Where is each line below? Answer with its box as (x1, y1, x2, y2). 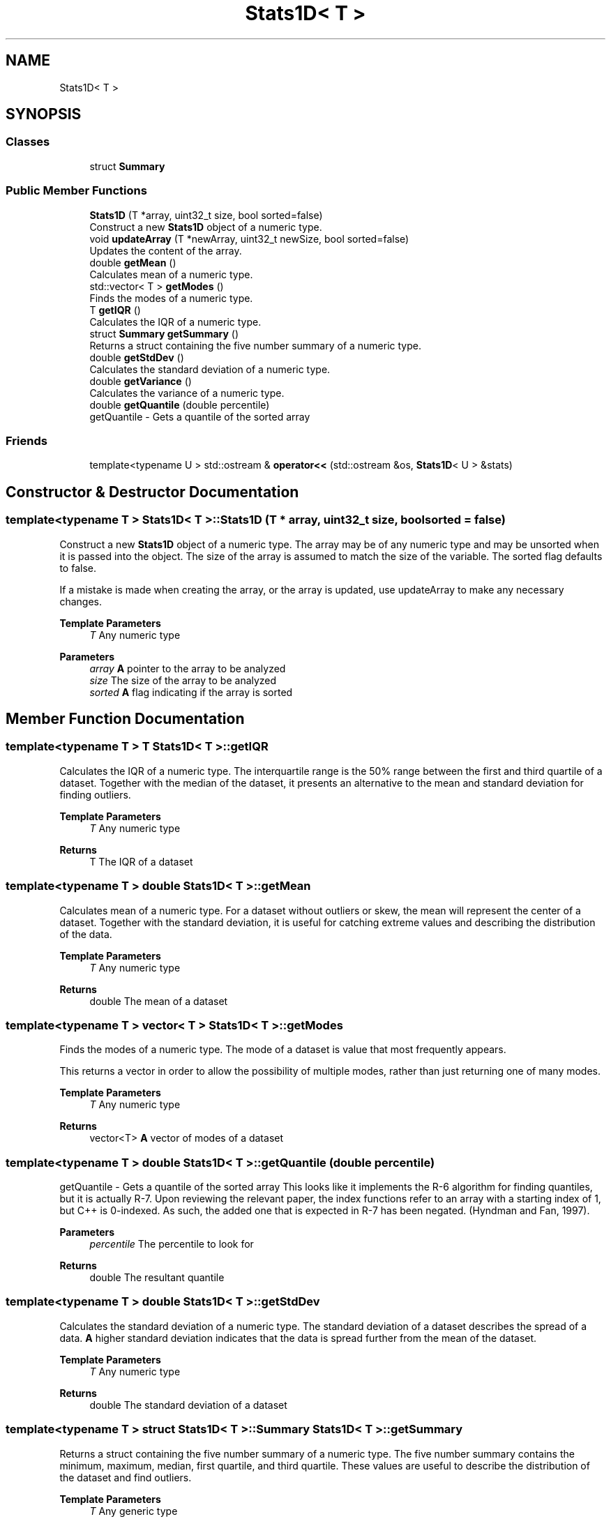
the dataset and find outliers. (59, 1471, 192, 1483)
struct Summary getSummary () (89, 327, 239, 340)
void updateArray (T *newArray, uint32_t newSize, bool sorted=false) (89, 232, 409, 245)
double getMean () (89, 256, 176, 269)
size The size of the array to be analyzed (89, 674, 277, 686)
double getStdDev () (89, 351, 184, 363)
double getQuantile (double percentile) (89, 398, 270, 411)
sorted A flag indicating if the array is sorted (89, 686, 293, 698)
